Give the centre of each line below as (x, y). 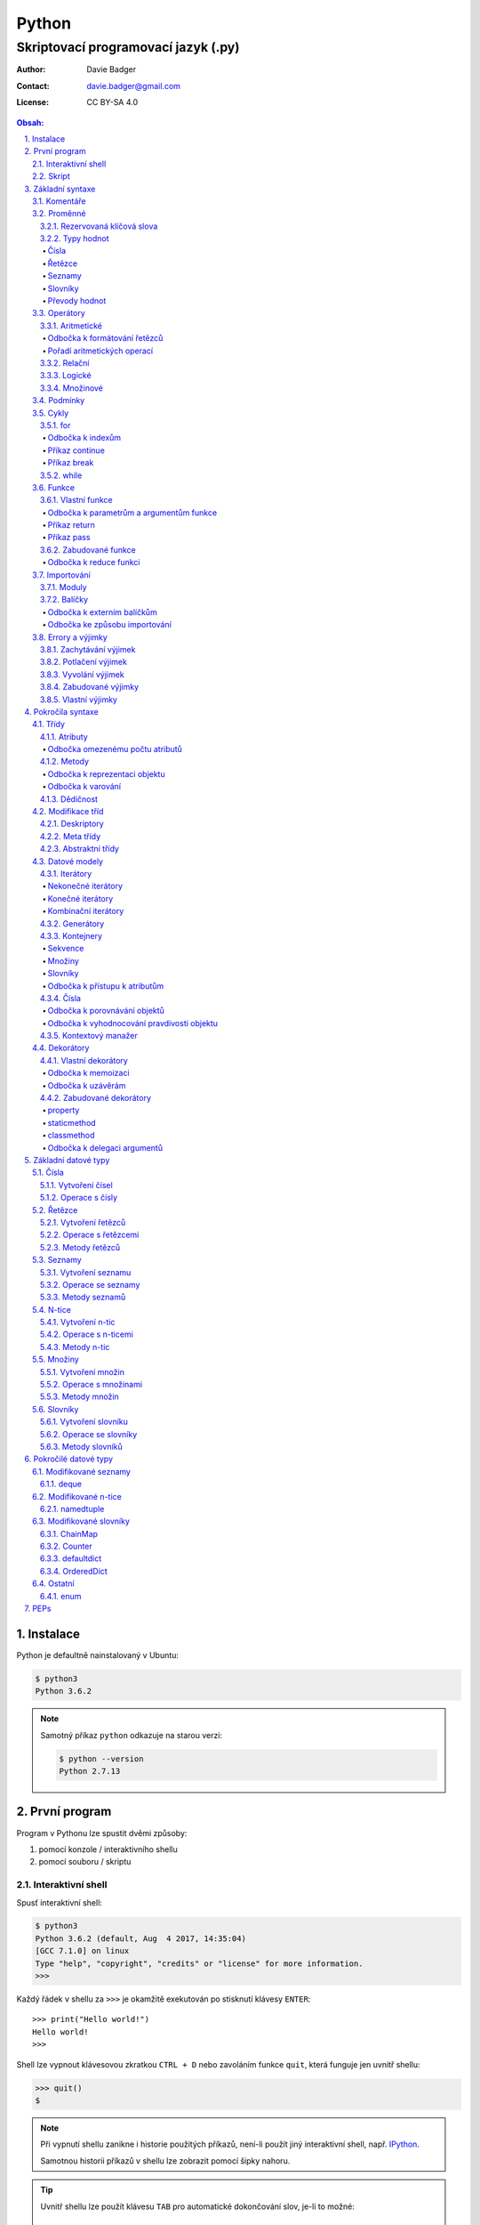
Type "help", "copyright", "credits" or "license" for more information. (199, 1963)
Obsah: (30, 122)
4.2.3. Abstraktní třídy (80, 849)
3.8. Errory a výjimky (70, 637)
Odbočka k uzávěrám (87, 1085)
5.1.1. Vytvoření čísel (76, 1185)
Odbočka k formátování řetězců (105, 338)
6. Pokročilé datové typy (69, 1459)
